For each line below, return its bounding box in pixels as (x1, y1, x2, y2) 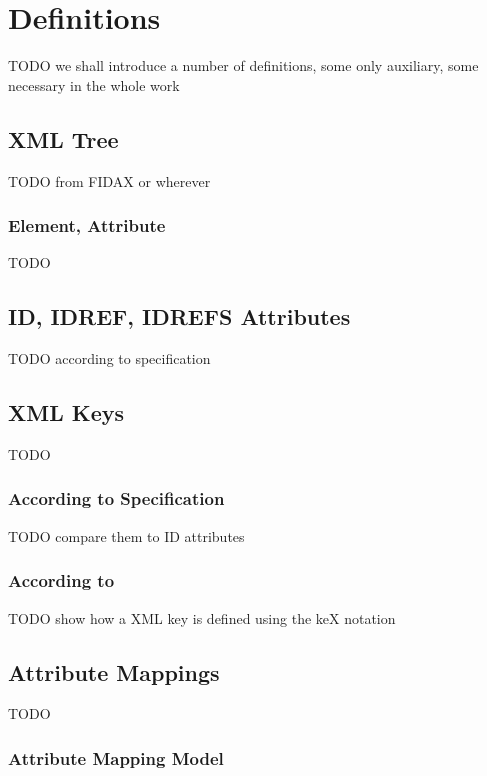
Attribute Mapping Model (8, 745, 224, 770)
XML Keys (8, 397, 125, 428)
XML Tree (8, 123, 119, 154)
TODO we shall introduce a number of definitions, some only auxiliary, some (8, 55, 479, 76)
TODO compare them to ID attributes (8, 525, 245, 546)
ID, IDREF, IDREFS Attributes (8, 301, 351, 332)
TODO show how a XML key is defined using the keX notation (8, 607, 396, 628)
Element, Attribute (8, 213, 166, 238)
